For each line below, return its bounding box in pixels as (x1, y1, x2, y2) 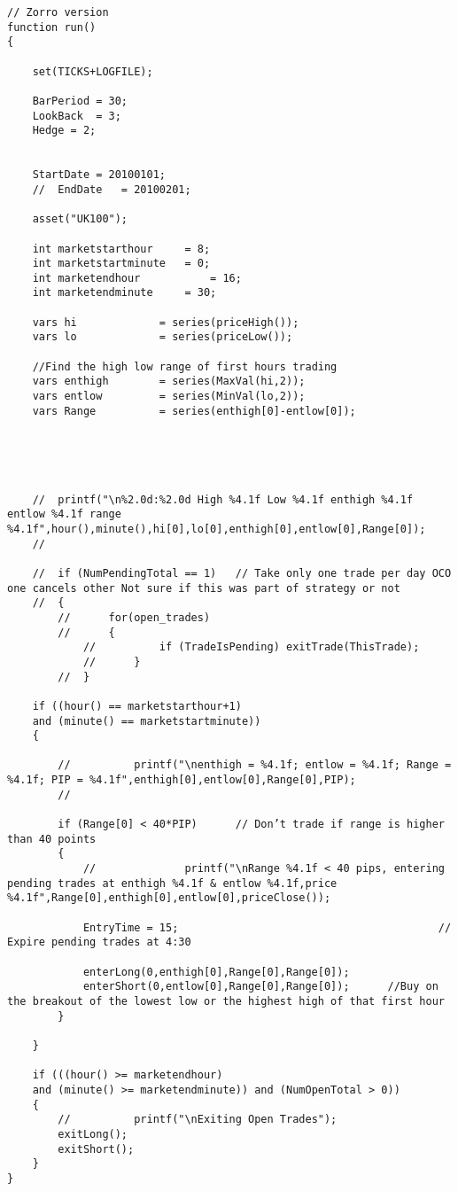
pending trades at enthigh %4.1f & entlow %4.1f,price (7, 876, 338, 890)
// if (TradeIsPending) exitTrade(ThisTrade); (82, 641, 420, 654)
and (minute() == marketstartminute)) (32, 714, 261, 728)
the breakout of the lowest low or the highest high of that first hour (7, 994, 445, 1008)
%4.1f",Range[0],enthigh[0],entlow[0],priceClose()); (7, 891, 331, 905)
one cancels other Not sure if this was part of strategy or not (7, 581, 400, 595)
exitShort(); (58, 1142, 135, 1156)
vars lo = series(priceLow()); (32, 331, 293, 344)
